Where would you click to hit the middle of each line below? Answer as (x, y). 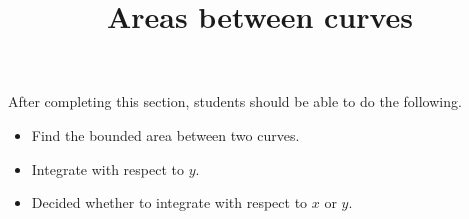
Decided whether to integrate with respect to (169, 202)
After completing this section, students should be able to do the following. (235, 101)
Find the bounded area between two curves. (165, 134)
